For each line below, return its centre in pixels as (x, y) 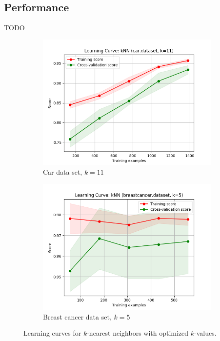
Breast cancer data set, (77, 316)
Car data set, (63, 172)
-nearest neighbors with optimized (138, 333)
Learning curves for (52, 333)
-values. (205, 333)
